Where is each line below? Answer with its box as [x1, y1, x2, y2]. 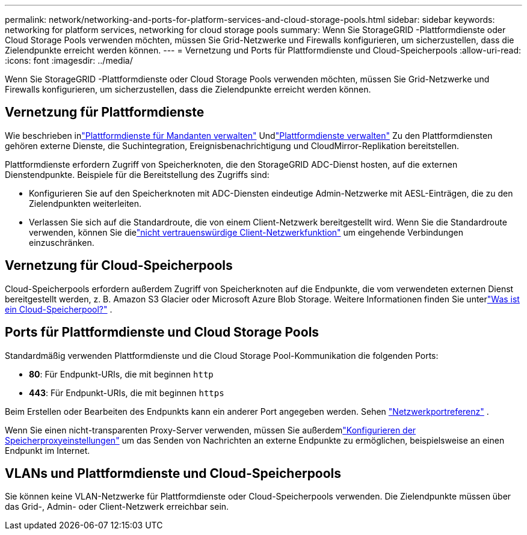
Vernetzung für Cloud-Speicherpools [5, 258, 233, 274]
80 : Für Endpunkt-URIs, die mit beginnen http [29, 368, 214, 379]
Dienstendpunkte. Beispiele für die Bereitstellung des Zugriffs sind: [5, 169, 270, 180]
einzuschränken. [29, 237, 94, 248]
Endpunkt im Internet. [5, 445, 90, 456]
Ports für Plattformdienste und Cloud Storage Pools [5, 325, 319, 340]
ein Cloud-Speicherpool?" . [5, 304, 112, 314]
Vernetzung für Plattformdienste [5, 105, 205, 120]
